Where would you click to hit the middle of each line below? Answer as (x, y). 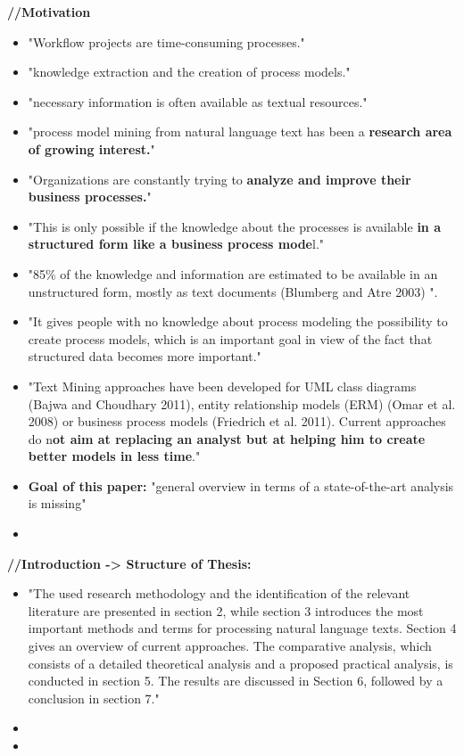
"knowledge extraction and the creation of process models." (189, 72)
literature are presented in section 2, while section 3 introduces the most (226, 610)
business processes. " (90, 197)
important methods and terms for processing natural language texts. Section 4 (242, 628)
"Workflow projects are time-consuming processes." (166, 41)
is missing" (57, 503)
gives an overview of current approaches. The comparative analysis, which (230, 646)
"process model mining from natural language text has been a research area (240, 131)
